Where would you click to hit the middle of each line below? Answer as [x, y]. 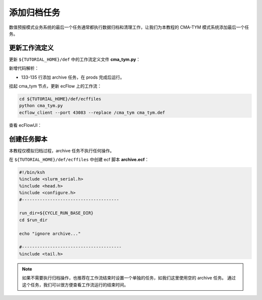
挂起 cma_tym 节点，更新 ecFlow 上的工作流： [55, 86]
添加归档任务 [35, 13]
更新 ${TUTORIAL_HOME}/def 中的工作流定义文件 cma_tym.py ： [75, 59]
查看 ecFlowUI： [25, 125]
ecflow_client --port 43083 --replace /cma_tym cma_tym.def [92, 112]
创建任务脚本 [28, 139]
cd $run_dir [33, 220]
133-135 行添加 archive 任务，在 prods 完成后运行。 [73, 77]
